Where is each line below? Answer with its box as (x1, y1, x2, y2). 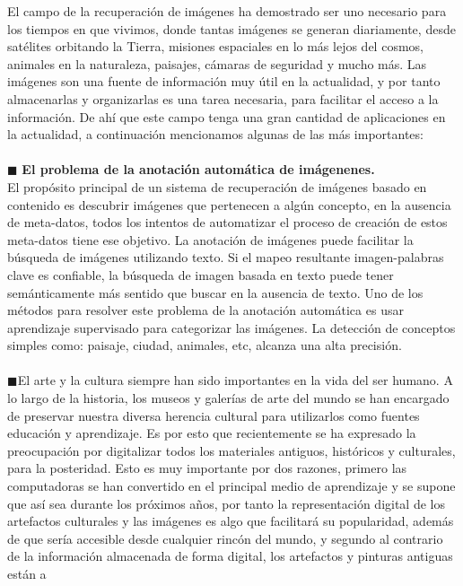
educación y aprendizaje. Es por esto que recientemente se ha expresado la (7, 424, 416, 442)
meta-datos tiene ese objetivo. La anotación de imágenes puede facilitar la (7, 230, 414, 249)
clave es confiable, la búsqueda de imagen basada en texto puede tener (7, 265, 394, 284)
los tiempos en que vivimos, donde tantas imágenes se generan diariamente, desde (7, 19, 456, 38)
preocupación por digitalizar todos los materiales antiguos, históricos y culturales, (7, 441, 456, 459)
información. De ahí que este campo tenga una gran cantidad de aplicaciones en (7, 107, 446, 126)
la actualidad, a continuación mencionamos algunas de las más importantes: (7, 125, 424, 144)
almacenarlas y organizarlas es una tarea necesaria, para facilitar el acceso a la (7, 89, 439, 108)
